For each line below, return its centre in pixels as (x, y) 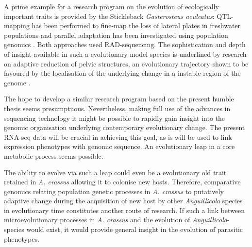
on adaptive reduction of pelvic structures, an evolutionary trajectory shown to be (126, 63)
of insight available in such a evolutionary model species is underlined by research (125, 54)
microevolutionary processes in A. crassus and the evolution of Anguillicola (116, 220)
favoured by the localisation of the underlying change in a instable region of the (122, 73)
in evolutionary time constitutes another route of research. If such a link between (124, 210)
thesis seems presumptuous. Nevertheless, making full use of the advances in (117, 108)
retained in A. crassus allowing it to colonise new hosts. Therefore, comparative (122, 182)
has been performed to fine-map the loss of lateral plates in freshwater (136, 25)
